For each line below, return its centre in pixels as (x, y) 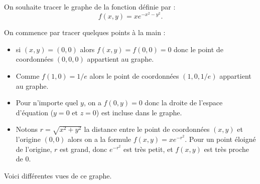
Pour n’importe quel (47, 103)
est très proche (227, 149)
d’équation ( (35, 112)
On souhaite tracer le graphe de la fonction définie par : (90, 7)
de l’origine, (34, 149)
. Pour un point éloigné (220, 139)
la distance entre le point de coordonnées (147, 129)
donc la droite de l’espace (184, 103)
